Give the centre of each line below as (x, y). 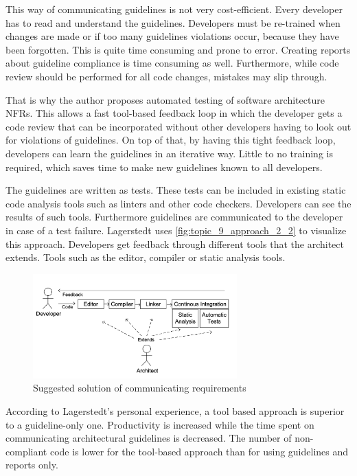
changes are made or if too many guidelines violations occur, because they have (172, 36)
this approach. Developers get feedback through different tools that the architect (175, 243)
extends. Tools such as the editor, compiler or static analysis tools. (146, 257)
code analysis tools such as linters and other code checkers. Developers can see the (178, 203)
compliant (26, 451)
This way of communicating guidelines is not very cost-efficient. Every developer (174, 9)
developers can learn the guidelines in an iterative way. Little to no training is (169, 153)
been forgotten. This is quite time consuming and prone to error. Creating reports (178, 49)
